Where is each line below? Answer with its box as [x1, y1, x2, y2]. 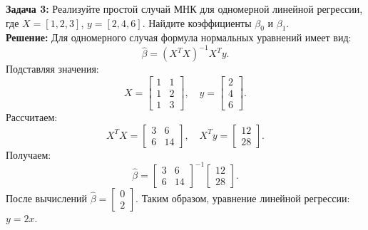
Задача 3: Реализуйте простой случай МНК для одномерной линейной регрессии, [6, 1, 363, 16]
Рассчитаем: [6, 110, 58, 125]
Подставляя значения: [6, 61, 99, 76]
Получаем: [6, 147, 51, 162]
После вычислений [6, 190, 87, 205]
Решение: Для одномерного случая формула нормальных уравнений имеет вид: [6, 30, 352, 45]
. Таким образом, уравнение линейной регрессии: [136, 190, 350, 205]
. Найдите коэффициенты [142, 15, 252, 30]
